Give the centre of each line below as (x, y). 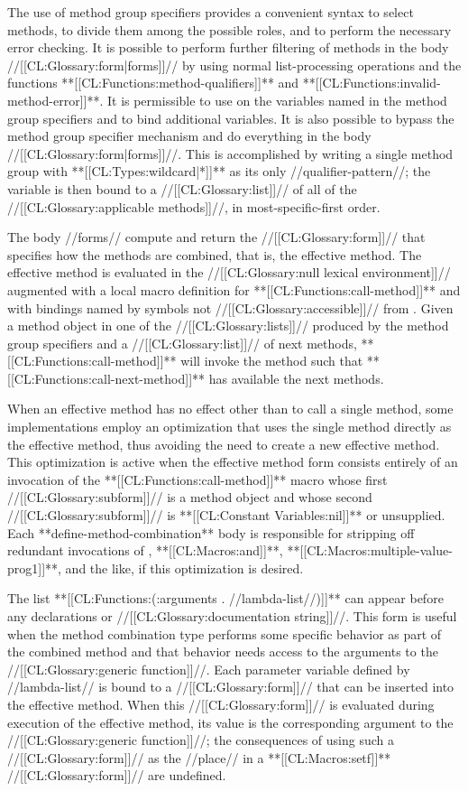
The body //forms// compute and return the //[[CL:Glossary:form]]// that (216, 237)
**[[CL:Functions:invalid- (372, 83)
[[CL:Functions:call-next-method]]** (106, 378)
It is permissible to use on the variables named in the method (277, 100)
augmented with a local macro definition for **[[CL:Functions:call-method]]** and (234, 289)
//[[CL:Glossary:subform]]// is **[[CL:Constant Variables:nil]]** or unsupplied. (226, 515)
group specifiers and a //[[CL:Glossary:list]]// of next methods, (182, 343)
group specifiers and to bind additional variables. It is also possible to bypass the (231, 118)
